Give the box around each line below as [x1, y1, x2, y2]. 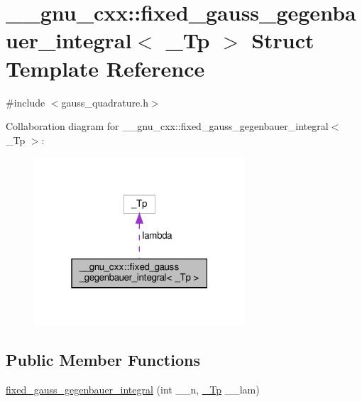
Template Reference [6, 53, 205, 82]
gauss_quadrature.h [61, 94, 148, 109]
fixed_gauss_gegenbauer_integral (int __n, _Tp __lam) [6, 382, 260, 397]
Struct [251, 26, 314, 55]
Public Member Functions [6, 349, 200, 371]
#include [6, 94, 45, 109]
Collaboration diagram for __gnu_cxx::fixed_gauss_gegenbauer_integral [6, 119, 329, 134]
